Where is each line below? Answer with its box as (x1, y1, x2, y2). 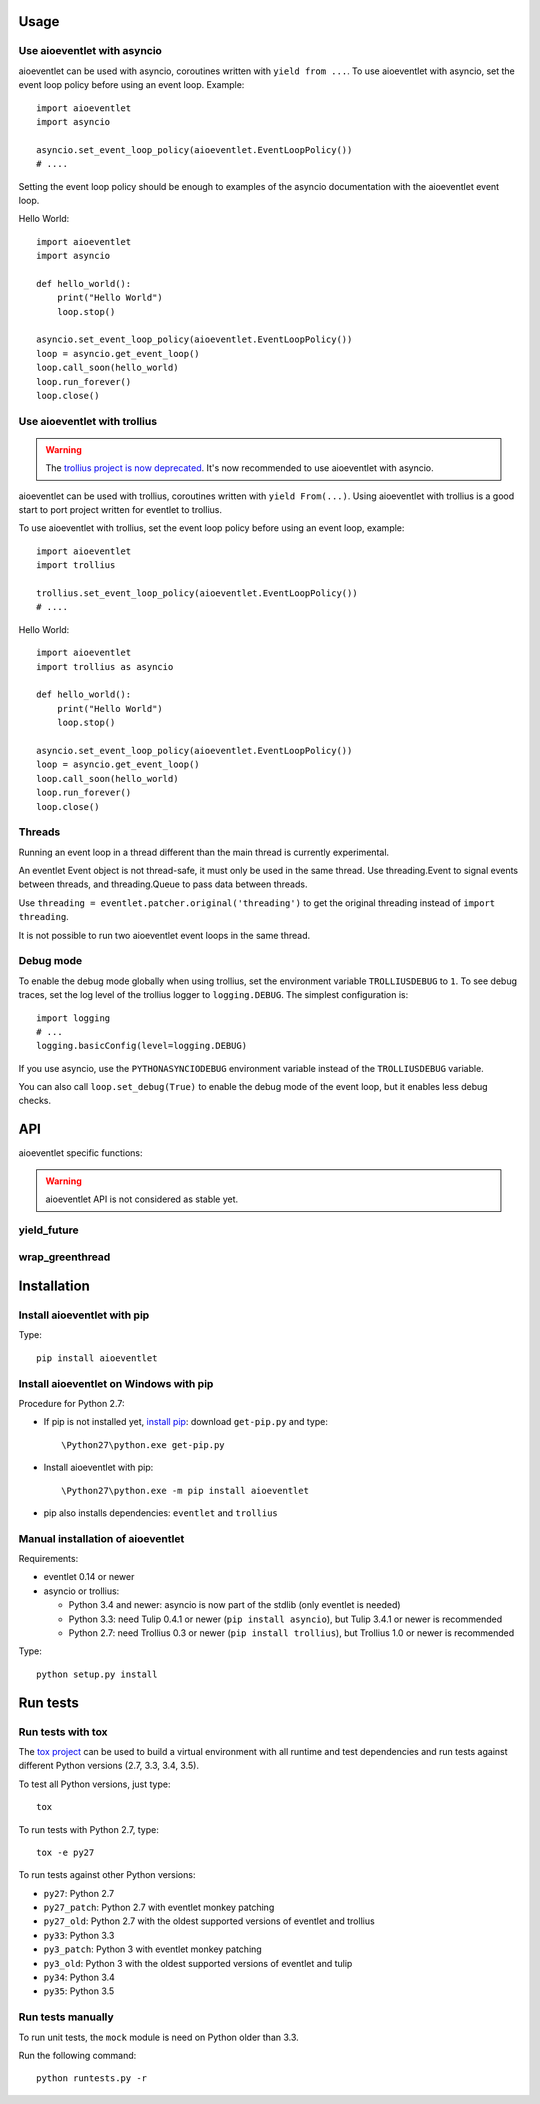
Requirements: (18, 1553, 79, 1565)
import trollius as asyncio (36, 661, 174, 672)
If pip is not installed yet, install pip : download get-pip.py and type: (43, 1416, 329, 1428)
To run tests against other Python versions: (18, 1869, 196, 1881)
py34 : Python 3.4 (43, 1971, 115, 1984)
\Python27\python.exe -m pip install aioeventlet (61, 1485, 310, 1496)
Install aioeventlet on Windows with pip (18, 1376, 214, 1390)
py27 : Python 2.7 (43, 1887, 115, 1899)
